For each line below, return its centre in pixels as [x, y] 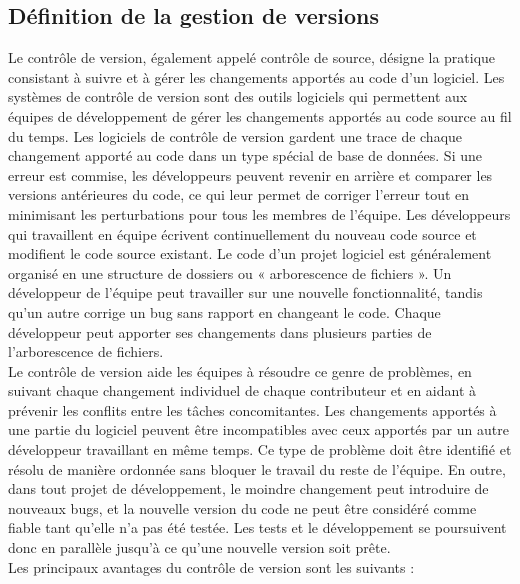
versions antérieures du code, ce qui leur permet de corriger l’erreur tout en [239, 194]
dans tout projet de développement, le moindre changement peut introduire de [248, 488]
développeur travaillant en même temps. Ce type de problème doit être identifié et [260, 449]
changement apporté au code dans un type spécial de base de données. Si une [245, 155]
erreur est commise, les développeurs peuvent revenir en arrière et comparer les [250, 174]
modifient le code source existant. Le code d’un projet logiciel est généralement [250, 253]
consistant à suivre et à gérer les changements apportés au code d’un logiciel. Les [256, 76]
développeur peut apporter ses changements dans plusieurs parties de [220, 331]
